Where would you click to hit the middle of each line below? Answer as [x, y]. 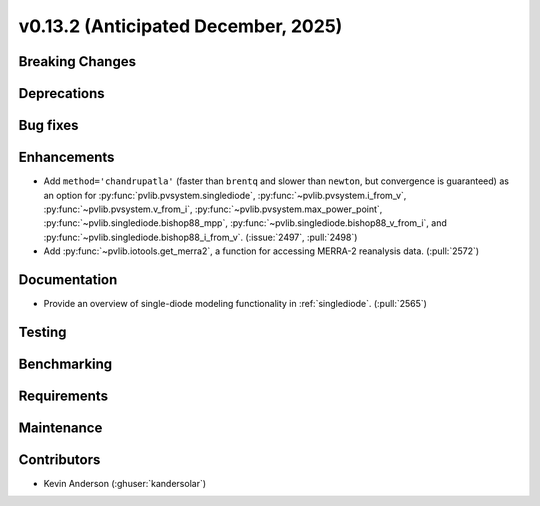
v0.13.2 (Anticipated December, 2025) [180, 26]
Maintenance [60, 427]
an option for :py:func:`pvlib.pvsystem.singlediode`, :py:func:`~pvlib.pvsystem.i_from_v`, [225, 195]
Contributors [59, 459]
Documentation [68, 279]
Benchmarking [65, 363]
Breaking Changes [77, 61]
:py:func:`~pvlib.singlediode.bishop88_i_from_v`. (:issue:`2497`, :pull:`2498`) [200, 237]
